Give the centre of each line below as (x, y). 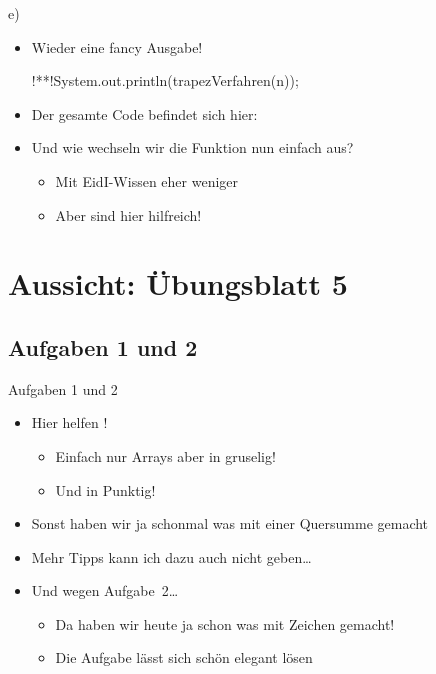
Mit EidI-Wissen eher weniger (147, 180)
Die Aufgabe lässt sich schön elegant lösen (184, 657)
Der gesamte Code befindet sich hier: (144, 113)
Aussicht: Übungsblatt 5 (178, 283)
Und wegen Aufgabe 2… (105, 590)
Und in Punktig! (105, 489)
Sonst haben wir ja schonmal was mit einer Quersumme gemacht (230, 523)
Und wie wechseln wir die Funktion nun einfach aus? (192, 147)
